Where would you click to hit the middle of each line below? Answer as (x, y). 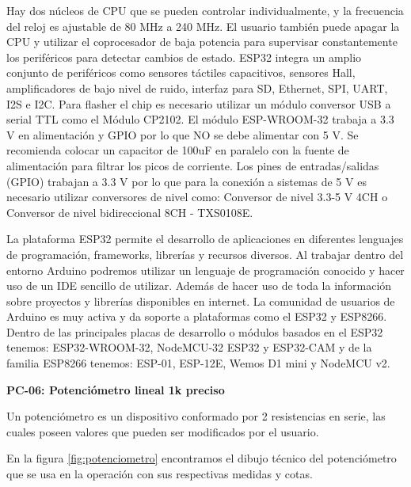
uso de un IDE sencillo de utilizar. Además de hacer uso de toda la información (199, 285)
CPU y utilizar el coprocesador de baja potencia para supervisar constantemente (202, 42)
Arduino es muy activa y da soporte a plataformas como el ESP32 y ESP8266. (197, 316)
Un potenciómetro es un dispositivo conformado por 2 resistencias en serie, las (196, 416)
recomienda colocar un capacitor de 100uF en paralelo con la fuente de (178, 150)
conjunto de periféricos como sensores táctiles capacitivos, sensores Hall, (181, 72)
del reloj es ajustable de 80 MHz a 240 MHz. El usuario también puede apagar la (203, 26)
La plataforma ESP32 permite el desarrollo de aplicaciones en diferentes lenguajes (205, 239)
